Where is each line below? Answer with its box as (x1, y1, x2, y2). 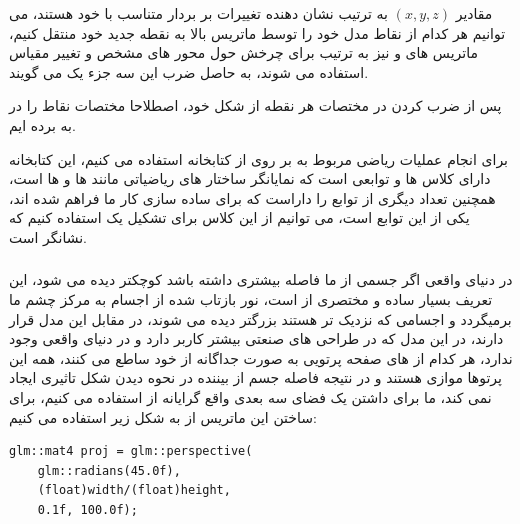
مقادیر (455, 3, 493, 23)
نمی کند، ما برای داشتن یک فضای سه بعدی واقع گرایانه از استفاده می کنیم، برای (9, 387, 492, 408)
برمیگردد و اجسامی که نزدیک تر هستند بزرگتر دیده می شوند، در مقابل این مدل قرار (9, 308, 512, 329)
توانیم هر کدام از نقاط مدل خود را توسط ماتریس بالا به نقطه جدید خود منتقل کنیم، (9, 22, 506, 43)
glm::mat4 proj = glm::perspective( (9, 444, 253, 459)
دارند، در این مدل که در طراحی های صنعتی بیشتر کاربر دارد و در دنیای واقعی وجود (9, 328, 504, 349)
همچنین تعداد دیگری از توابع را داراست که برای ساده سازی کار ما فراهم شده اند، (9, 187, 496, 208)
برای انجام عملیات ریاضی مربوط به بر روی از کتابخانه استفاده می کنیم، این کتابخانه (9, 148, 509, 169)
